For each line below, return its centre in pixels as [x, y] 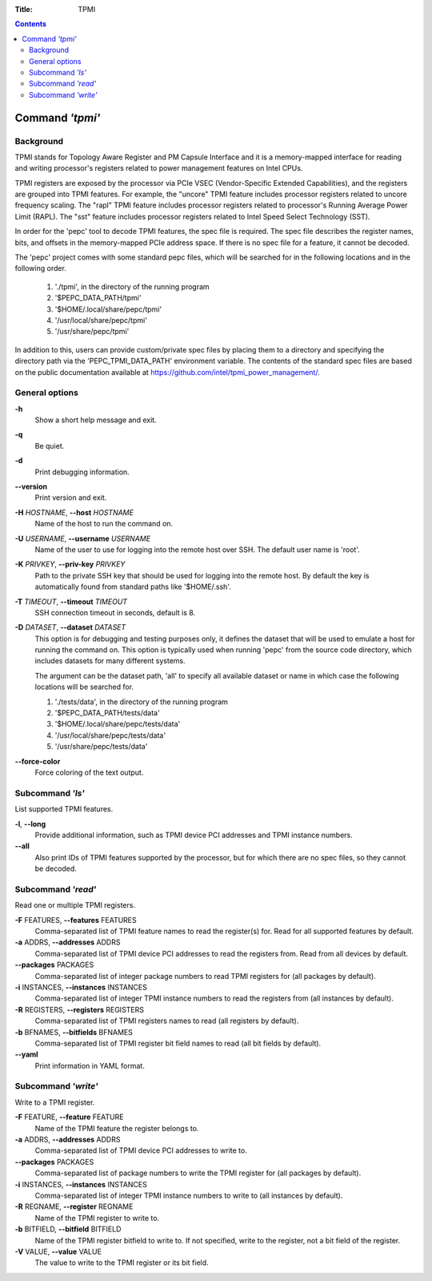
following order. [41, 268]
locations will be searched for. [84, 687]
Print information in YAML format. [90, 1065]
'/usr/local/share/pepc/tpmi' [101, 320]
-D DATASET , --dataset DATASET [70, 627]
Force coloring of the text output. [89, 772]
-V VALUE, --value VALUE [58, 1251]
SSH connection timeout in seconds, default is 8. [115, 612]
